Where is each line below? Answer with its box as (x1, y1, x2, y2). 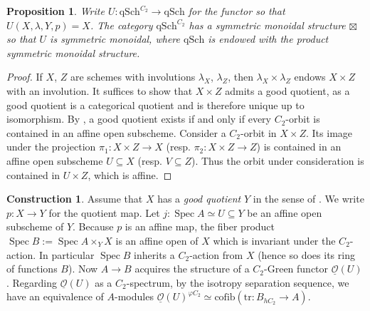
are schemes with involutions (70, 69, 196, 84)
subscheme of (6, 219, 64, 234)
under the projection (6, 139, 96, 154)
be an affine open (247, 205, 322, 220)
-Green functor (264, 261, 329, 276)
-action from (189, 247, 243, 262)
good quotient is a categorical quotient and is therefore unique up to (6, 97, 305, 112)
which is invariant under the (213, 233, 336, 248)
